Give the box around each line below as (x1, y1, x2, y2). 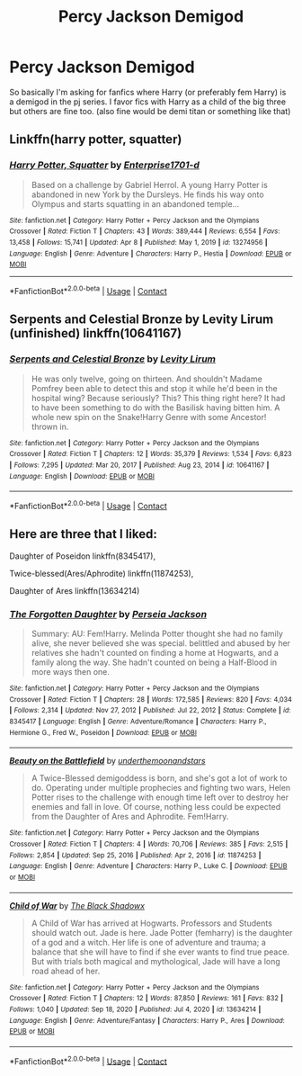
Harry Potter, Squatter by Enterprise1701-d (9, 159, 200, 172)
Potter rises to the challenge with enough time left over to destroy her (31, 792, 289, 803)
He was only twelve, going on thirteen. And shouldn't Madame (31, 373, 262, 384)
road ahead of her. (31, 965, 101, 976)
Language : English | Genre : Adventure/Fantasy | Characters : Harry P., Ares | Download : (9, 1016, 285, 1025)
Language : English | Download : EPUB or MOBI (9, 471, 155, 480)
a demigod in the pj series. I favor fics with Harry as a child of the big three (9, 96, 286, 107)
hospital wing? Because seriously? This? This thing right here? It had (31, 392, 286, 403)
